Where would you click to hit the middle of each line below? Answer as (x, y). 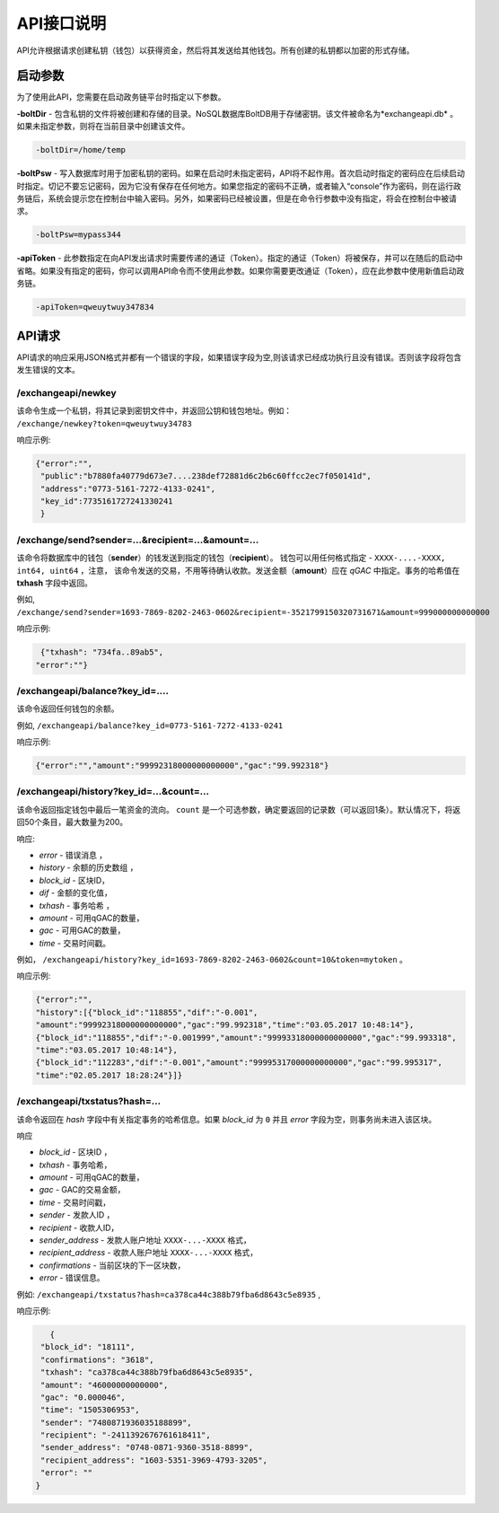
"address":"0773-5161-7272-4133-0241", (128, 488)
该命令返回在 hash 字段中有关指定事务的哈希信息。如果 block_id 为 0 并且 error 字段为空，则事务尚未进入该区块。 (227, 1119)
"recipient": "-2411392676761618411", (126, 1435)
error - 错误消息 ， (73, 855)
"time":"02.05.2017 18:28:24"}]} (109, 1075)
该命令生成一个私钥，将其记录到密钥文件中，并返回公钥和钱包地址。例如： (154, 411)
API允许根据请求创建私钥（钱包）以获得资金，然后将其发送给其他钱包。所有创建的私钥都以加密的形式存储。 (215, 50)
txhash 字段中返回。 (55, 583)
